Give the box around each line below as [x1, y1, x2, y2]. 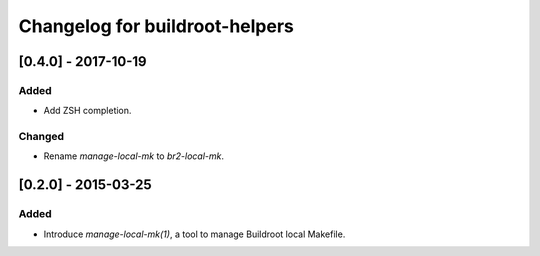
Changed [18, 130, 65, 144]
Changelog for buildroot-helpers [18, 15, 295, 37]
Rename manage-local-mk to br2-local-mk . [43, 150, 225, 162]
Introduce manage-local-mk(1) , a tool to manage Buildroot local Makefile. [43, 228, 346, 240]
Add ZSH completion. [43, 105, 132, 117]
